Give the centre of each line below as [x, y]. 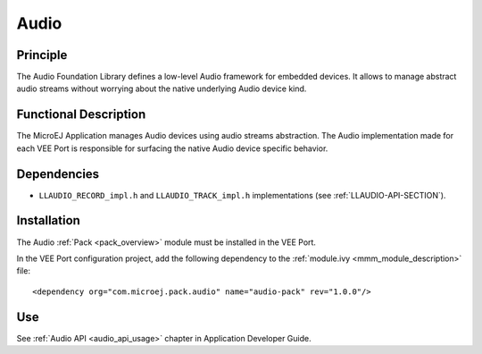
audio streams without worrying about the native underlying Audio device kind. [162, 88]
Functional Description [81, 115]
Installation [48, 220]
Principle [42, 55]
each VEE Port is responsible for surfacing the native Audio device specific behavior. [172, 148]
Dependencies [58, 174]
